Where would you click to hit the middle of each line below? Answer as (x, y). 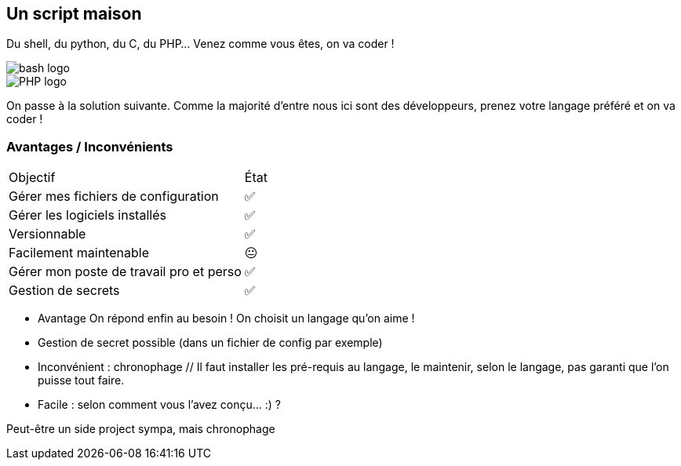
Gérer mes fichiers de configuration (114, 197)
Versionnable (47, 234)
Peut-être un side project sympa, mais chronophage (141, 429)
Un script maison (74, 14)
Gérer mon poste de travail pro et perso (125, 272)
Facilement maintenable (79, 253)
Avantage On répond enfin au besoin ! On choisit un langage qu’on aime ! (226, 319)
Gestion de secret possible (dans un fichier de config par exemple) (210, 343)
